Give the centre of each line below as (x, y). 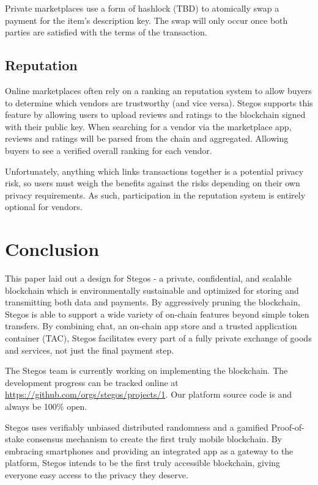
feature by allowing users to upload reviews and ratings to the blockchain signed (155, 115)
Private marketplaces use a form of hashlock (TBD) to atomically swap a (142, 8)
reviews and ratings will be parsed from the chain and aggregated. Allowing (147, 138)
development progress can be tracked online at (92, 382)
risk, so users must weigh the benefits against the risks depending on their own (153, 183)
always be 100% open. (46, 406)
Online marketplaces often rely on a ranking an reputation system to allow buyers (158, 90)
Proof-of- (288, 427)
